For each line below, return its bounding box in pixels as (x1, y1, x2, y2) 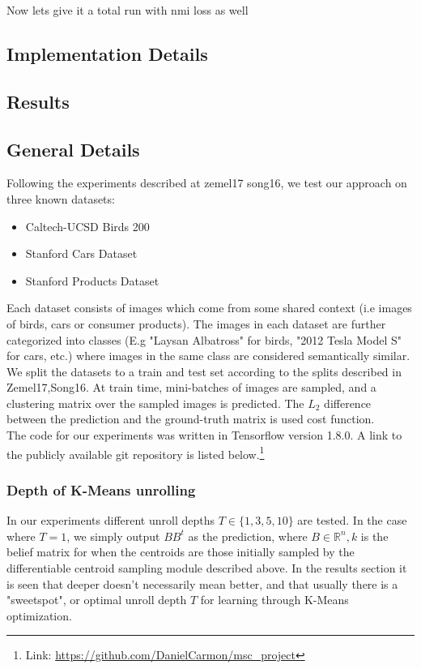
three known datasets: (6, 190, 115, 207)
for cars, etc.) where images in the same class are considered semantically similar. (6, 347, 410, 364)
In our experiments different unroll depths (6, 512, 215, 529)
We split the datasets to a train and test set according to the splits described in (6, 362, 402, 380)
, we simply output (66, 527, 160, 544)
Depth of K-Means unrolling (6, 479, 196, 500)
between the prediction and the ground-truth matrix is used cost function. (6, 410, 375, 427)
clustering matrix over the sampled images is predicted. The (6, 394, 304, 411)
